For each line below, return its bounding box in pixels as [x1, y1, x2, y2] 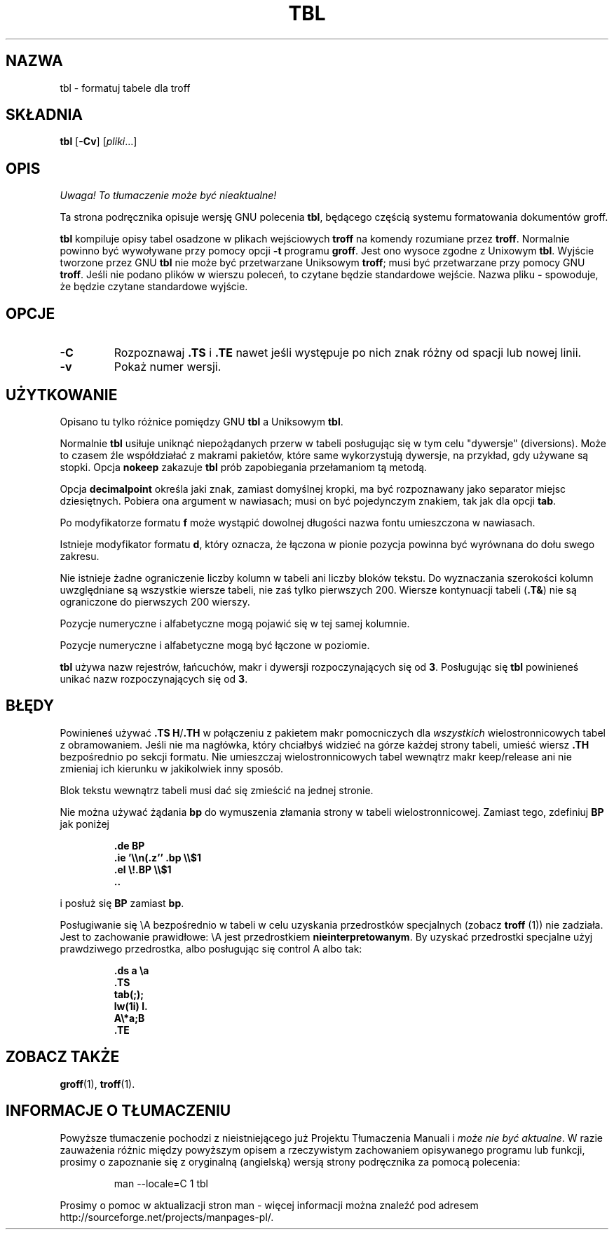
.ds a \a [114, 964, 149, 976]
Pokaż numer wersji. [114, 360, 221, 374]
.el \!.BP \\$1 [114, 863, 172, 875]
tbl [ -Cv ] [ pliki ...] [60, 135, 137, 148]
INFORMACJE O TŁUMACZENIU [6, 1102, 231, 1120]
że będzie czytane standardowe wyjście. [60, 280, 248, 293]
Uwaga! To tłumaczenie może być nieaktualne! [60, 189, 277, 202]
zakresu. [60, 550, 100, 562]
